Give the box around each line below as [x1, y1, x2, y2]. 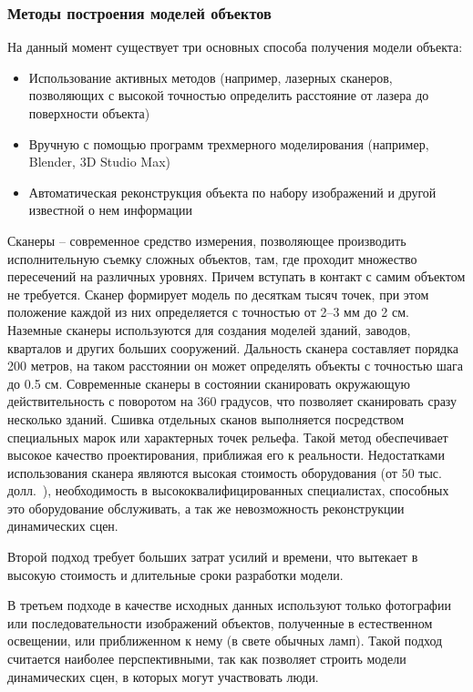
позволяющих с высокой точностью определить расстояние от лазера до [28, 86, 429, 105]
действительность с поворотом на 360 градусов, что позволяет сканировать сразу [7, 392, 458, 411]
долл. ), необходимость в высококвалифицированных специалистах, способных [7, 481, 449, 500]
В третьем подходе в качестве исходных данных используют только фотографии [7, 595, 451, 615]
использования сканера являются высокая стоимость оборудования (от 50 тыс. [7, 463, 442, 482]
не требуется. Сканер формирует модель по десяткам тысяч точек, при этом [7, 284, 429, 303]
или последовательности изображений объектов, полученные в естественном [7, 613, 433, 632]
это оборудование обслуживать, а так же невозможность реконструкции [7, 498, 405, 517]
